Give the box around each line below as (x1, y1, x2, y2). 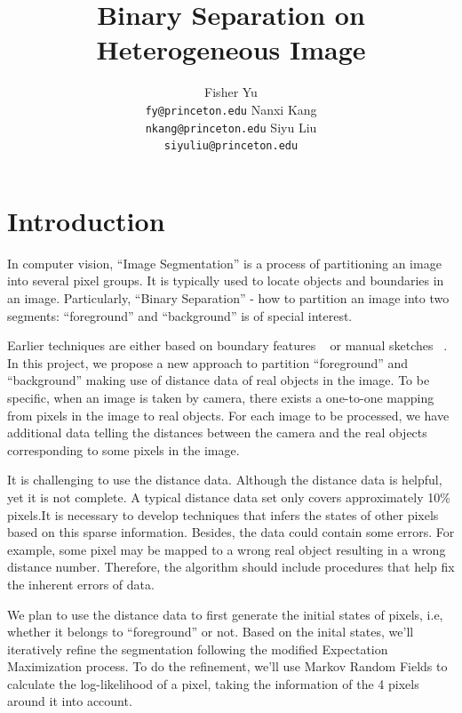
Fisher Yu (204, 83, 258, 101)
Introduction (7, 202, 165, 238)
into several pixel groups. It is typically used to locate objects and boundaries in (7, 271, 444, 290)
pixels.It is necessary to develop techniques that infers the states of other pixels (7, 505, 439, 524)
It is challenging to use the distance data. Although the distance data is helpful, (7, 470, 442, 489)
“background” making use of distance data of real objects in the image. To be (7, 371, 430, 389)
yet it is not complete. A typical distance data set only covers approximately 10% (7, 487, 450, 506)
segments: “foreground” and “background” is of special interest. (7, 306, 353, 324)
